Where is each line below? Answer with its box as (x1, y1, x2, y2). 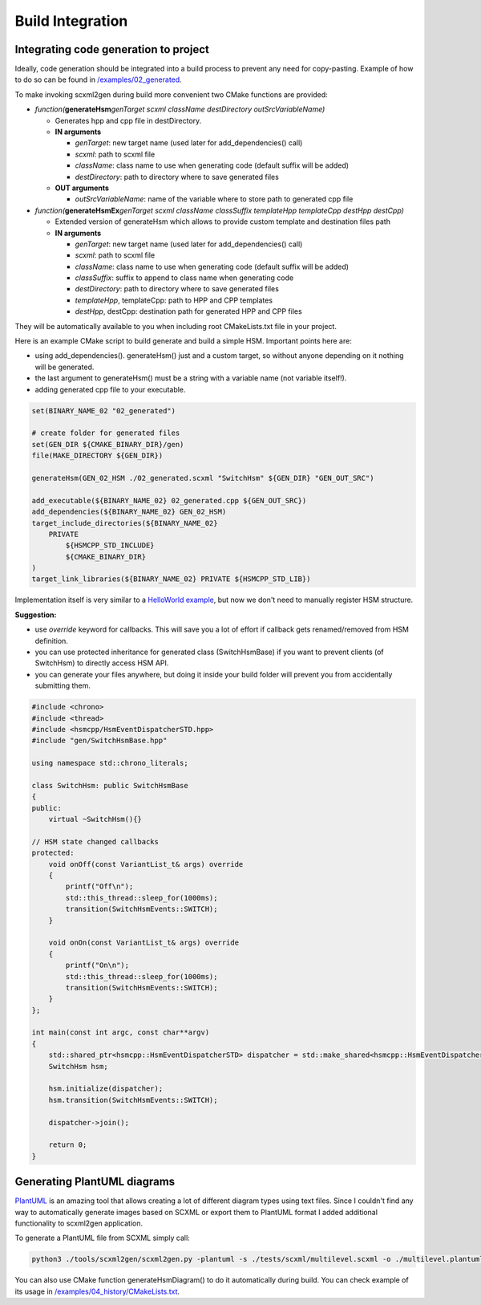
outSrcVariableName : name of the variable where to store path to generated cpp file (75, 194, 354, 204)
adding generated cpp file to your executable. (34, 384, 186, 394)
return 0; (48, 1140, 87, 1149)
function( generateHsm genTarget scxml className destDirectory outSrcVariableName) (34, 104, 325, 114)
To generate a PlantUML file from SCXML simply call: (14, 1233, 190, 1243)
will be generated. (34, 362, 95, 372)
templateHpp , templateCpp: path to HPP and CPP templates (75, 295, 273, 305)
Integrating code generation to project (14, 43, 210, 56)
